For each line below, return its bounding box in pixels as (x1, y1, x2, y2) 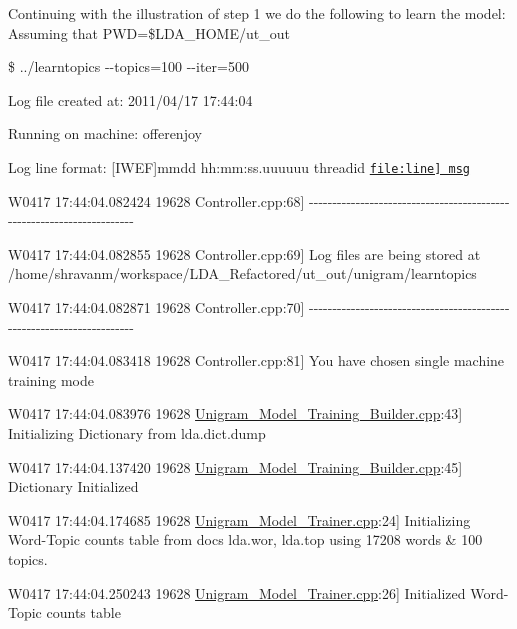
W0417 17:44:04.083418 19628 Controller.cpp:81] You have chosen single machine (8, 350, 505, 371)
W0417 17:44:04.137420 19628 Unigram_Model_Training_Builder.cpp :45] (8, 456, 463, 477)
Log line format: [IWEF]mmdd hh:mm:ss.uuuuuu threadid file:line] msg (8, 156, 471, 177)
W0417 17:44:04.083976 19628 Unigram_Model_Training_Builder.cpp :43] (8, 403, 463, 424)
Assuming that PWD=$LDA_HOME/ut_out (8, 22, 290, 43)
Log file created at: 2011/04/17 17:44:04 (8, 89, 253, 110)
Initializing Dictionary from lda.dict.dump (8, 422, 266, 443)
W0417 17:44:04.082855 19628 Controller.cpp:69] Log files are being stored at (8, 243, 481, 264)
